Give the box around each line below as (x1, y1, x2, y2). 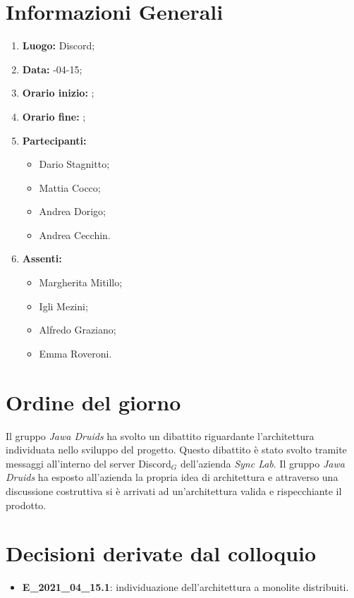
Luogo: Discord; (22, 38, 95, 53)
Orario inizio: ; (22, 85, 94, 100)
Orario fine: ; (22, 109, 86, 123)
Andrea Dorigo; (39, 204, 106, 219)
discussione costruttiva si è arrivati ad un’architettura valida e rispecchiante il (6, 483, 342, 498)
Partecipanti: (22, 133, 87, 147)
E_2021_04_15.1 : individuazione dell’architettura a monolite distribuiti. (22, 580, 349, 594)
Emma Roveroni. (39, 346, 112, 360)
